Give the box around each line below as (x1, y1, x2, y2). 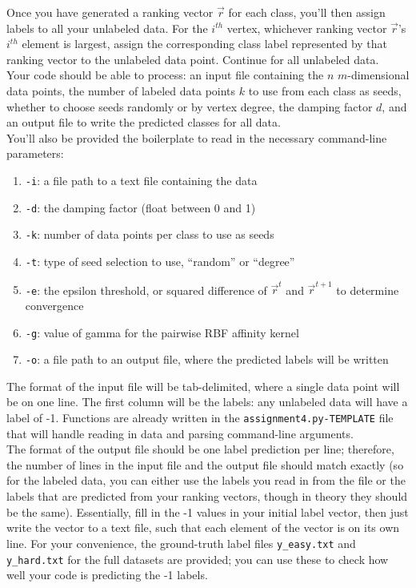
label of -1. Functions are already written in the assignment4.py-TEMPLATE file (6, 409, 394, 426)
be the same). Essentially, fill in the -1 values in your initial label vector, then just (6, 503, 409, 520)
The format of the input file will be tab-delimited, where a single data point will (6, 377, 400, 394)
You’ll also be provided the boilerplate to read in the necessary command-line (6, 129, 387, 146)
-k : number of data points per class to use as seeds (25, 226, 274, 243)
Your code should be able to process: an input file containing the (6, 66, 324, 83)
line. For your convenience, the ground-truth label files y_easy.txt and (6, 534, 356, 551)
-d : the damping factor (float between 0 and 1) (25, 199, 256, 215)
